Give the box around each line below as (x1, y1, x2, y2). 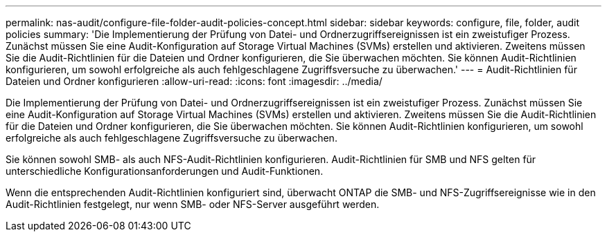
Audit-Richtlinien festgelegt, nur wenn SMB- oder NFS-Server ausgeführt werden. (6, 198, 380, 210)
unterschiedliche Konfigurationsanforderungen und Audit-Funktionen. (6, 165, 324, 177)
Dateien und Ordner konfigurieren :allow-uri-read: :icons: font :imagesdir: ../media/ (6, 75, 382, 87)
